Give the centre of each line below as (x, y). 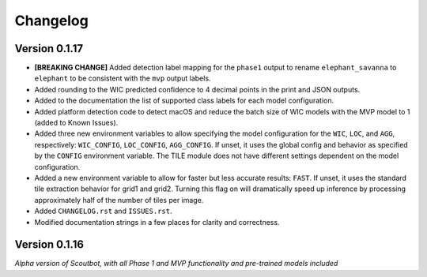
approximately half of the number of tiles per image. (119, 200)
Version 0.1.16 (49, 245)
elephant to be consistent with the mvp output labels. (123, 78)
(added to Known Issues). (76, 123)
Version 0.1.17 (49, 49)
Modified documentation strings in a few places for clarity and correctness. (157, 222)
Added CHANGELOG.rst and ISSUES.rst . (103, 211)
